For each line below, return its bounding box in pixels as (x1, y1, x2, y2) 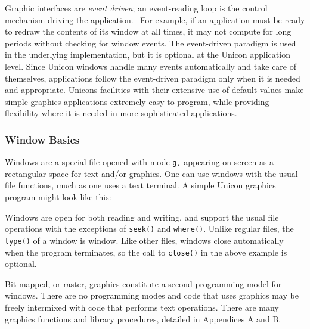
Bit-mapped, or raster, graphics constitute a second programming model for (5, 277, 282, 290)
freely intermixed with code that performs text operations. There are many (5, 300, 279, 313)
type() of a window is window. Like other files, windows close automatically (5, 234, 284, 246)
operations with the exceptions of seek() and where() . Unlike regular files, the (5, 222, 294, 235)
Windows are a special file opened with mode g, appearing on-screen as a (5, 156, 274, 168)
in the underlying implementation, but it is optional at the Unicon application (5, 48, 290, 61)
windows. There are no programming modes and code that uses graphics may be (5, 289, 299, 302)
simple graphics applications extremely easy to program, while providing (5, 95, 269, 107)
